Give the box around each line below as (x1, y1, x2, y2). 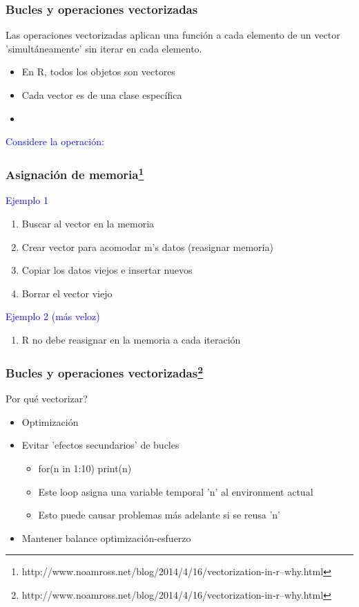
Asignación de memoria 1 (6, 164, 144, 183)
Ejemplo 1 (6, 193, 49, 207)
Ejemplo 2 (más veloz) (6, 309, 100, 324)
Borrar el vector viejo (21, 286, 113, 300)
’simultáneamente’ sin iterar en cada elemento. (6, 41, 202, 55)
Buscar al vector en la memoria (21, 216, 155, 231)
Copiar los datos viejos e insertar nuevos (21, 263, 193, 277)
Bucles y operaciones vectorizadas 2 (6, 362, 204, 381)
